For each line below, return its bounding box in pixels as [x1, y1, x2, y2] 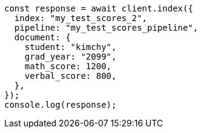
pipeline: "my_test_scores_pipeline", [14, 23, 199, 32]
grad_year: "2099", [24, 52, 117, 61]
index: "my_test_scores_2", [14, 13, 148, 23]
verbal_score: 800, [24, 71, 117, 81]
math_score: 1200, [24, 61, 112, 71]
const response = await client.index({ [4, 4, 193, 13]
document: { [14, 32, 71, 42]
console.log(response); [4, 100, 117, 110]
